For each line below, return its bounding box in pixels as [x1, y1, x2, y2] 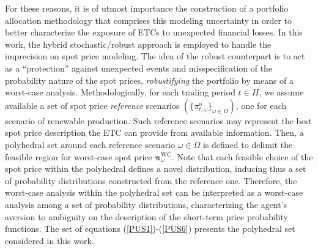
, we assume [259, 86, 304, 98]
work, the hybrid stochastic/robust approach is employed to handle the [5, 37, 272, 50]
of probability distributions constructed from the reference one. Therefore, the [5, 174, 297, 187]
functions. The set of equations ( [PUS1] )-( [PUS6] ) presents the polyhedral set [5, 222, 295, 235]
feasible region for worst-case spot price [5, 150, 152, 163]
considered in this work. [5, 234, 94, 247]
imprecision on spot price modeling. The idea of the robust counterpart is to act [5, 50, 305, 62]
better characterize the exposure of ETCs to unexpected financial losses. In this [5, 26, 303, 39]
